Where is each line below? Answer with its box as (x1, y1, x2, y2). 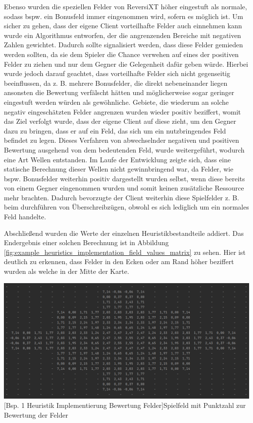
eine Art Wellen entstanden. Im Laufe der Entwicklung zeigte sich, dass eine (4, 154, 231, 164)
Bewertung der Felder (4, 410, 68, 420)
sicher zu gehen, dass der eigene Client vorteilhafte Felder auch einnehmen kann (4, 20, 242, 31)
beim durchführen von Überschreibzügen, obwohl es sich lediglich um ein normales (4, 202, 249, 212)
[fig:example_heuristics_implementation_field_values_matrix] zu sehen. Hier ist (4, 247, 246, 257)
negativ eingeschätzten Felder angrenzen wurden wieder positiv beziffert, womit (4, 106, 241, 116)
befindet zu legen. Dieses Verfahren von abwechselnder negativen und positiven (4, 135, 239, 145)
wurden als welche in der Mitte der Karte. (4, 266, 129, 276)
